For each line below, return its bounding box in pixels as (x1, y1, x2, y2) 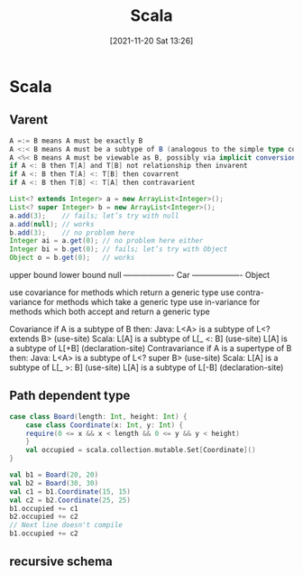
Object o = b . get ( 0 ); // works (9, 254, 135, 263)
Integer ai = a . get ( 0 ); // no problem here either (9, 236, 204, 246)
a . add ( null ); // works (9, 219, 95, 228)
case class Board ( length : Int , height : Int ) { (9, 412, 188, 421)
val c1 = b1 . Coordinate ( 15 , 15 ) (9, 487, 131, 496)
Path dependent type (9, 388, 131, 403)
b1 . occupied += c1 (9, 504, 78, 513)
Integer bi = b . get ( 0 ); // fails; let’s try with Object (9, 245, 228, 254)
